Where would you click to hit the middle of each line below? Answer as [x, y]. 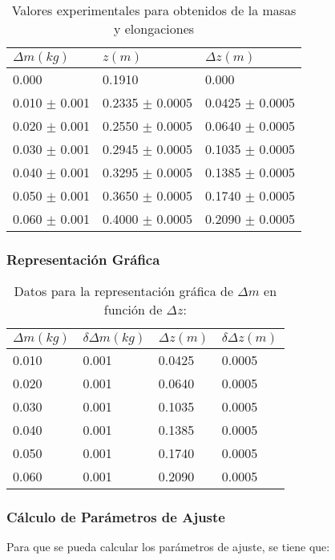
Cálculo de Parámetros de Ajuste [116, 517]
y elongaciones [154, 28]
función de [133, 310]
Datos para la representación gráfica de [124, 291]
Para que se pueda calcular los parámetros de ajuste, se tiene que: [168, 547]
